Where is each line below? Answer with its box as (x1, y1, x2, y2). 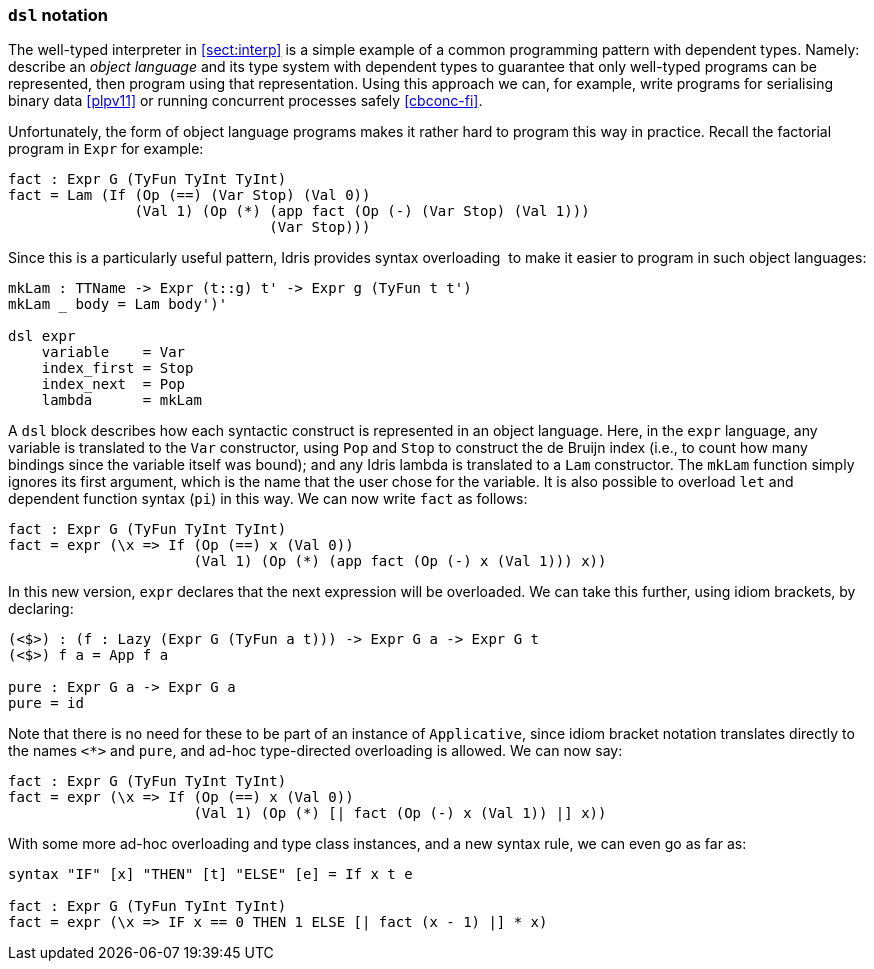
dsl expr (8, 328, 76, 345)
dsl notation (8, 5, 108, 25)
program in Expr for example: (8, 140, 204, 158)
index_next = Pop (41, 376, 186, 393)
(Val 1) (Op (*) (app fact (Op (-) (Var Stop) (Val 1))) (134, 203, 590, 220)
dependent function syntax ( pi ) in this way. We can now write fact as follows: (8, 490, 528, 508)
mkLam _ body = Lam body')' (8, 296, 228, 313)
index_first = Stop (41, 360, 194, 377)
